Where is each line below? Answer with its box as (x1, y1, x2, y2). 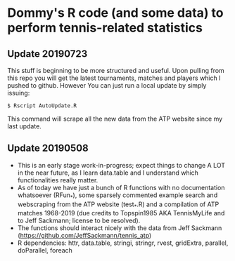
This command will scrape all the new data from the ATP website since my (7, 114, 223, 123)
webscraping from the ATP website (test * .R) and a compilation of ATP (17, 200, 220, 210)
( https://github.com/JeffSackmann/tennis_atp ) (17, 232, 152, 240)
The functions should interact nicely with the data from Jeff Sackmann (17, 224, 222, 232)
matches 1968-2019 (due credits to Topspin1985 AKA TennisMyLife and (17, 209, 225, 217)
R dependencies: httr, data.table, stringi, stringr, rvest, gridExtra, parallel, (17, 239, 229, 247)
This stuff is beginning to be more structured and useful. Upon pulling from (7, 67, 225, 74)
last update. (7, 122, 42, 130)
